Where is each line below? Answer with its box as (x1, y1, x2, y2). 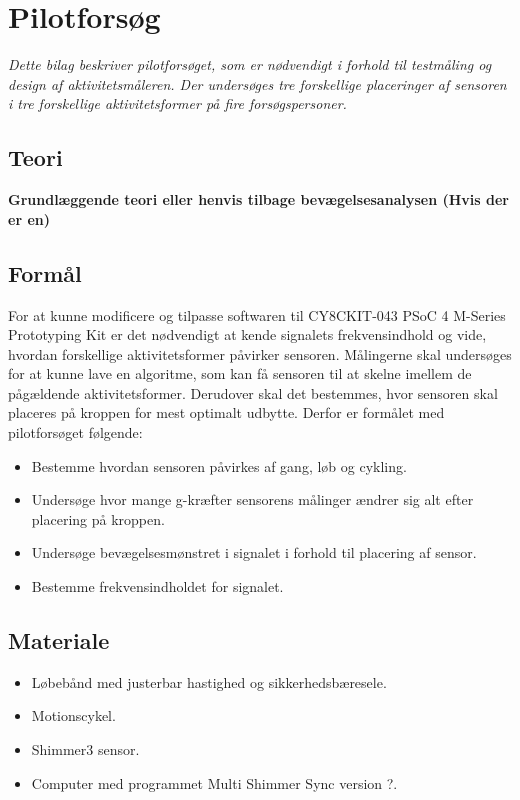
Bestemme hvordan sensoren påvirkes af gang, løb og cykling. (31, 455, 407, 476)
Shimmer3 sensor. (31, 739, 140, 760)
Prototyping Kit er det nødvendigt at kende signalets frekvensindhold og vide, (8, 324, 487, 345)
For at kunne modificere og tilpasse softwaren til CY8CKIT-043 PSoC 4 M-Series (8, 304, 506, 325)
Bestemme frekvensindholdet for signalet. (31, 576, 284, 597)
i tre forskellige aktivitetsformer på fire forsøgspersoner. (8, 93, 347, 114)
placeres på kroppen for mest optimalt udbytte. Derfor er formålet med (8, 402, 445, 423)
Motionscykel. (31, 705, 116, 726)
